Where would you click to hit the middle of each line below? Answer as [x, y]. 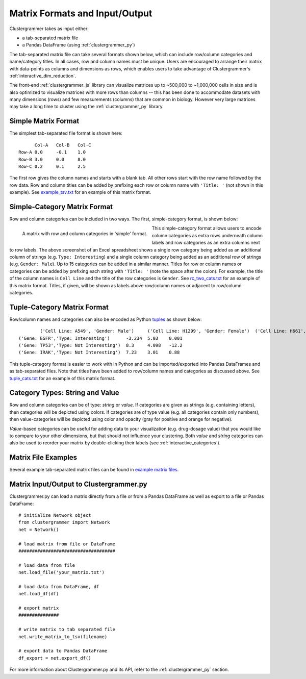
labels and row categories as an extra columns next [206, 243]
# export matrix [39, 608]
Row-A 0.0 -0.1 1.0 [52, 152]
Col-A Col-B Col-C [63, 145]
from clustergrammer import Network [64, 522]
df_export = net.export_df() [55, 658]
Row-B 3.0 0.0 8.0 [52, 159]
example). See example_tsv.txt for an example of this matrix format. [80, 192]
